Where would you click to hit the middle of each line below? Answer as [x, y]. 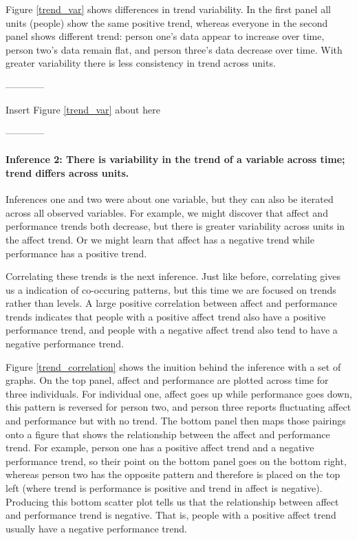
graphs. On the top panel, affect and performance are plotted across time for [167, 380]
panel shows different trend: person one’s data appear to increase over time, [165, 36]
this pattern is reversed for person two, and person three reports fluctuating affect [178, 407]
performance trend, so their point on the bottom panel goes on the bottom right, [176, 461]
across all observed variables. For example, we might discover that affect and [167, 212]
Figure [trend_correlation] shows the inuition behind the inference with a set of [173, 366]
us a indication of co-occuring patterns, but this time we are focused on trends [171, 289]
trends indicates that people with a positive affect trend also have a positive [166, 316]
